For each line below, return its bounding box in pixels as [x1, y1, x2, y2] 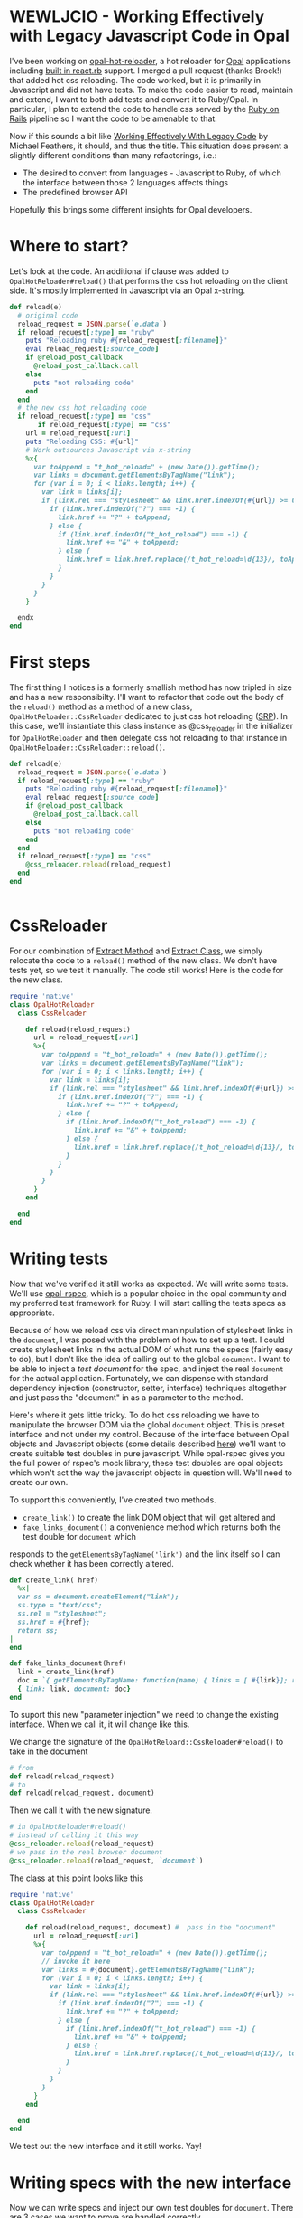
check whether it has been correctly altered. [9, 1558, 174, 1569]
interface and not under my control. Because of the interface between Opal [9, 1428, 289, 1439]
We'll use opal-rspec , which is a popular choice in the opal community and [9, 1287, 287, 1299]
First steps [9, 652, 91, 673]
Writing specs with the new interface [9, 2173, 292, 2193]
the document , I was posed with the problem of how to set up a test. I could [9, 1334, 286, 1345]
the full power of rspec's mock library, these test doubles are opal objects [9, 1457, 284, 1468]
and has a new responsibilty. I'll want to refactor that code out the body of [9, 692, 284, 703]
